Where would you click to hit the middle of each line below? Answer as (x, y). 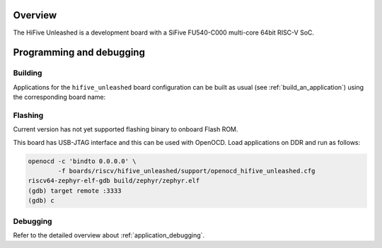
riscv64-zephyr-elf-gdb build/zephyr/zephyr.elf (114, 181)
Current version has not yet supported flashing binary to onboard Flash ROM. (126, 129)
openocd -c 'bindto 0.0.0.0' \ (82, 161)
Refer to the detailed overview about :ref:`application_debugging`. (109, 235)
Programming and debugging (79, 53)
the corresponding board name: (59, 97)
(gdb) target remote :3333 (75, 190)
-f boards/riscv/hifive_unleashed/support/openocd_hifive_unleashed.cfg (186, 171)
